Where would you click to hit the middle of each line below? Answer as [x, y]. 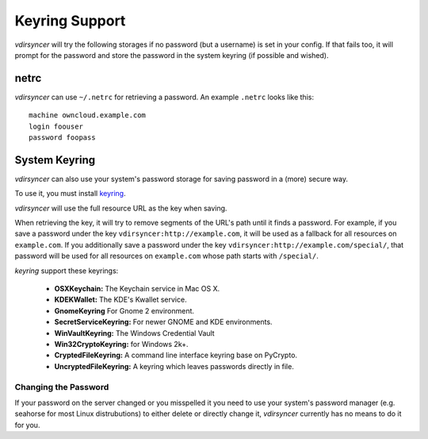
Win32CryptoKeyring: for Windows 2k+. [121, 344]
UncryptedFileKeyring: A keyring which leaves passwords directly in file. [174, 366]
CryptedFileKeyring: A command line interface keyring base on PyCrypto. [176, 355]
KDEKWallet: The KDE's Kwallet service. [120, 300]
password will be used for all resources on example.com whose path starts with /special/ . [166, 256]
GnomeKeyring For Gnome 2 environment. [124, 310]
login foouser [56, 126]
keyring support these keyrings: [67, 271]
